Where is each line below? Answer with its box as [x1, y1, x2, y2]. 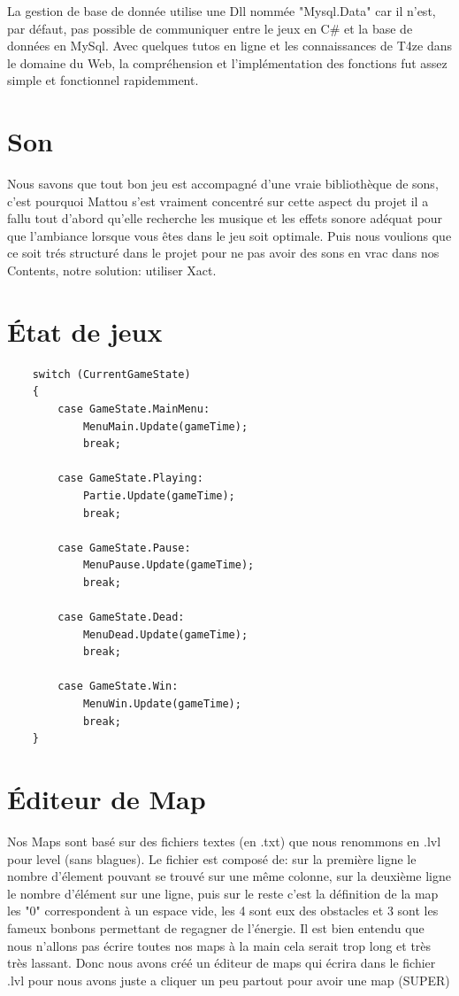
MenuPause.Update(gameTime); [82, 559, 255, 572]
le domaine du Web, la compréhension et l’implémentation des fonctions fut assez [7, 53, 448, 72]
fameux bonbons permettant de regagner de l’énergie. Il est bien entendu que [7, 918, 425, 937]
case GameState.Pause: [57, 541, 191, 554]
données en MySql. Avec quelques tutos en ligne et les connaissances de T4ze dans [7, 36, 452, 55]
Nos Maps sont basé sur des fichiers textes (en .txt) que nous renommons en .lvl [7, 831, 441, 850]
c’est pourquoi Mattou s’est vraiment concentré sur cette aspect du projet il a [7, 191, 429, 210]
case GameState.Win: [57, 680, 179, 693]
